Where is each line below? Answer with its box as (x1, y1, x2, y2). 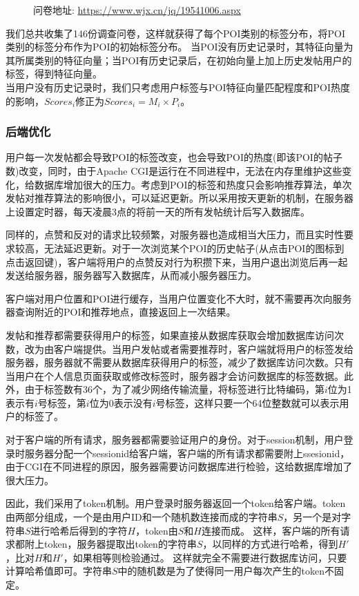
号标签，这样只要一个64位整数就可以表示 (155, 395, 340, 410)
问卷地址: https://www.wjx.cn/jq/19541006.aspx (33, 3, 241, 17)
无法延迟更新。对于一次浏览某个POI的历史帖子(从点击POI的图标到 (43, 240, 345, 255)
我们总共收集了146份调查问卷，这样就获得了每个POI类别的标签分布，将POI (6, 26, 345, 40)
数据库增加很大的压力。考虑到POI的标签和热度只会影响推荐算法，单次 (34, 177, 352, 191)
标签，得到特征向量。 (6, 66, 102, 81)
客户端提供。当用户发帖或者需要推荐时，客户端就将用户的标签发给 (53, 341, 353, 356)
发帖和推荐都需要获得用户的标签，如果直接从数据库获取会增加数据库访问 (6, 327, 334, 342)
